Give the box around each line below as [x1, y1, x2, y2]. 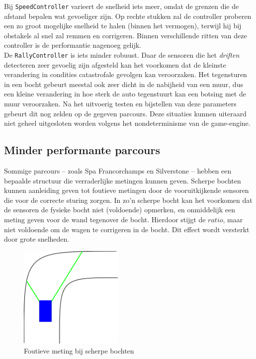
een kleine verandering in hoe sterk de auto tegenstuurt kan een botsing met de [4, 89, 246, 99]
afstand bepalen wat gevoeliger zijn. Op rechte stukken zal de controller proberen [4, 10, 252, 21]
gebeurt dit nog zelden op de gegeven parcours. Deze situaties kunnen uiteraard [4, 108, 247, 118]
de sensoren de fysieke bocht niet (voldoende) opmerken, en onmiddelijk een [4, 204, 236, 215]
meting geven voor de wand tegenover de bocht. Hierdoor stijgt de [4, 214, 206, 225]
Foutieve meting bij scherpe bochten [24, 346, 134, 356]
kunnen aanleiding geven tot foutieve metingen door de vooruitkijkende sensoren [4, 185, 249, 195]
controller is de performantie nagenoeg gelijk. [4, 40, 141, 50]
